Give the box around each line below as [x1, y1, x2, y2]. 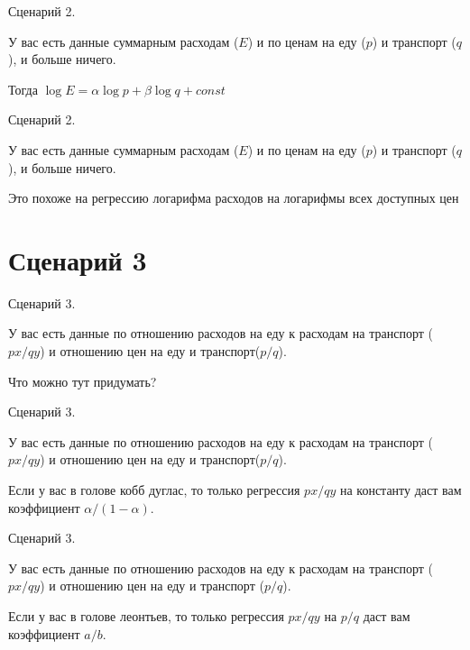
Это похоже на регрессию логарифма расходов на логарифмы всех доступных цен [8, 188, 459, 207]
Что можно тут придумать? [8, 371, 157, 390]
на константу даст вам [339, 481, 462, 499]
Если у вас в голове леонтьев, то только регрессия [8, 607, 284, 625]
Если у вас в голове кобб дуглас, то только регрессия [8, 481, 300, 499]
